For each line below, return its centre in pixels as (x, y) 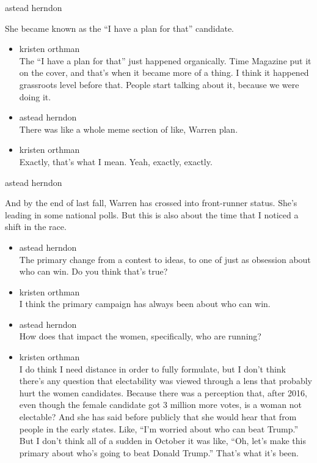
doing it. (35, 96)
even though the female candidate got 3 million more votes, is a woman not (160, 405)
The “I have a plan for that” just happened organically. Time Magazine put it (165, 60)
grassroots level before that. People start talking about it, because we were (159, 84)
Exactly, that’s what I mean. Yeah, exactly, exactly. (116, 161)
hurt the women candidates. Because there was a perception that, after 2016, (163, 392)
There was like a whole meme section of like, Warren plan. (129, 129)
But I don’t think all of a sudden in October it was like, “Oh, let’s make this (162, 441)
